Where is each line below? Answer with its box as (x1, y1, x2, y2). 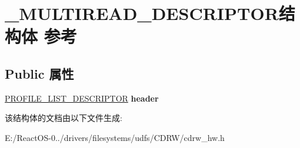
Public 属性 (5, 64, 74, 82)
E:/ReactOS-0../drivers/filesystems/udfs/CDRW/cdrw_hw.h (5, 131, 225, 143)
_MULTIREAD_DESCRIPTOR (5, 1, 279, 25)
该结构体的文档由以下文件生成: (5, 112, 122, 124)
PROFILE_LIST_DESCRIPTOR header (5, 92, 159, 104)
